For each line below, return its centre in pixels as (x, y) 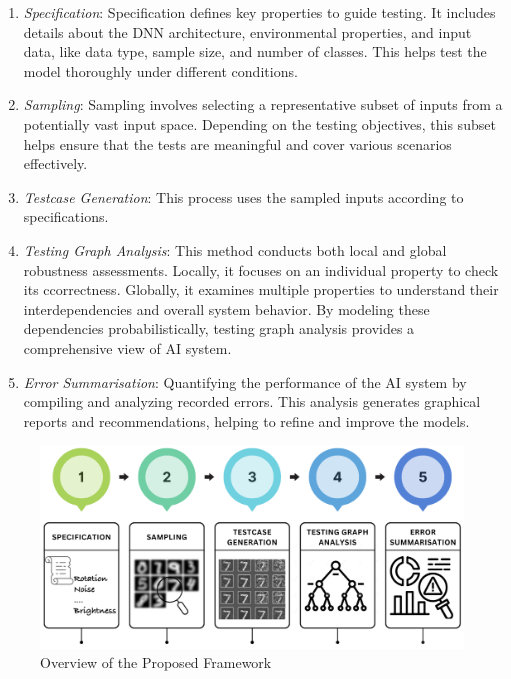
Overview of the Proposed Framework (156, 662)
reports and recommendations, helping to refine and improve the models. (246, 420)
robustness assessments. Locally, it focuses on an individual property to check (261, 269)
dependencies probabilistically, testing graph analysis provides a (219, 328)
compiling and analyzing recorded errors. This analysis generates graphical (252, 401)
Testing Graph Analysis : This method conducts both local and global (235, 249)
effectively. (55, 163)
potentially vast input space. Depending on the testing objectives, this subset (259, 123)
